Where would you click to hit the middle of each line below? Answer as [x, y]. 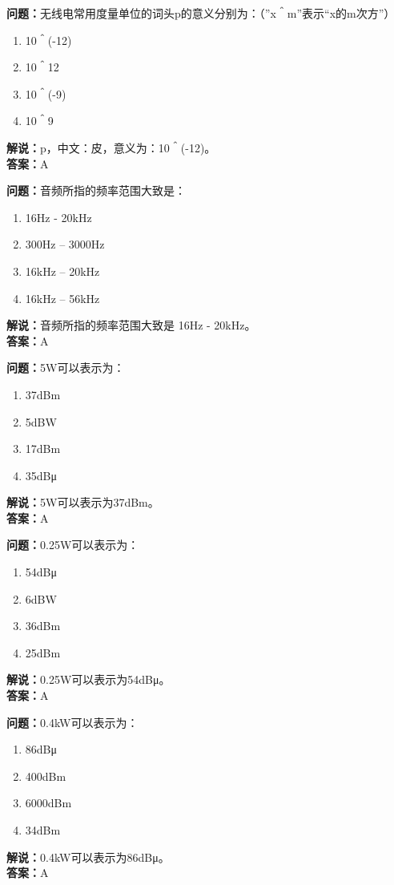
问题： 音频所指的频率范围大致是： [96, 190]
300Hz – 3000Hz [65, 244]
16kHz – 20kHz [62, 271]
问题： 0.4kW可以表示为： [72, 722]
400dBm [46, 776]
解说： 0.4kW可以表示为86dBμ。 [88, 857]
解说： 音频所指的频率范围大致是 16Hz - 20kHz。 [131, 325]
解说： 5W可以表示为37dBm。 [83, 502]
